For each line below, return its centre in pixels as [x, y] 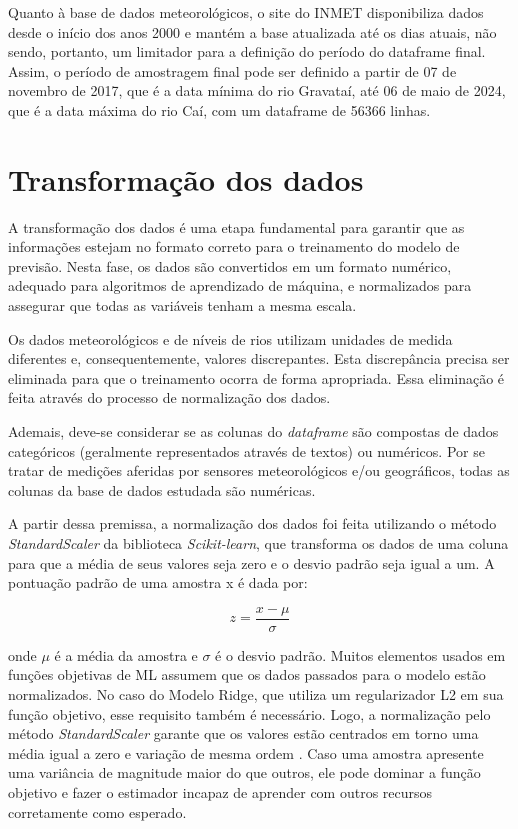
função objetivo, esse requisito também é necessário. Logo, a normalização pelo [249, 713]
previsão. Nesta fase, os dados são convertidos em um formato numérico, [230, 265]
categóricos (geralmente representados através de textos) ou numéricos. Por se [246, 450]
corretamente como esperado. [97, 811]
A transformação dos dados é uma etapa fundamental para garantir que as [236, 226]
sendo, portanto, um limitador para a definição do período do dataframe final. [247, 51]
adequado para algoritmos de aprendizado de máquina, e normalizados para [240, 285]
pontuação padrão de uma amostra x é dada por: [158, 582]
